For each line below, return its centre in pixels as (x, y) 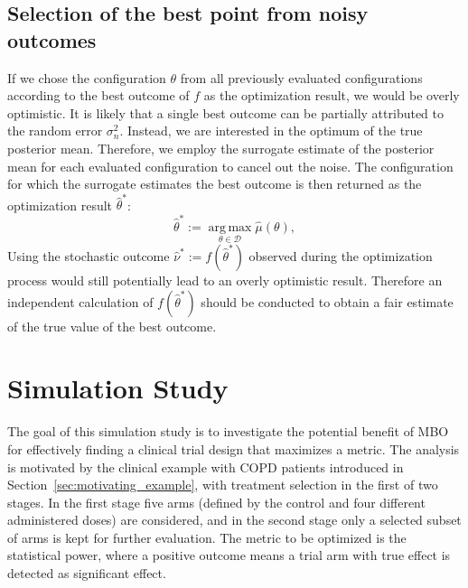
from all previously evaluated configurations (301, 77)
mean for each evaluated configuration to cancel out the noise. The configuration (230, 166)
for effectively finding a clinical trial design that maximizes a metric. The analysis (234, 448)
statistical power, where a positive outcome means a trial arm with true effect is (229, 555)
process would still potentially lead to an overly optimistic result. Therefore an (225, 280)
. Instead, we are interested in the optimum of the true (271, 131)
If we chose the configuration (87, 77)
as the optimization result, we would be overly (332, 95)
